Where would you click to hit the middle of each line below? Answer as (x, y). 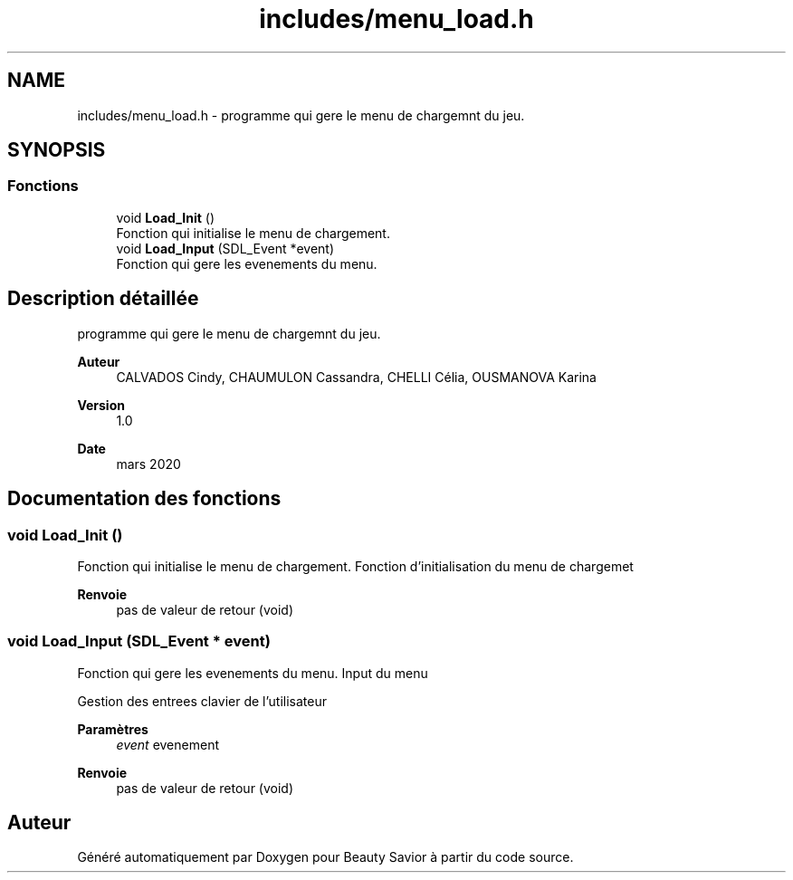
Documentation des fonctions (144, 499)
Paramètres (113, 729)
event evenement (167, 744)
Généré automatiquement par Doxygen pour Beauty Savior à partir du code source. (325, 857)
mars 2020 (148, 464)
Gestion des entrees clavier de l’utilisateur (202, 701)
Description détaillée (103, 299)
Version (101, 405)
